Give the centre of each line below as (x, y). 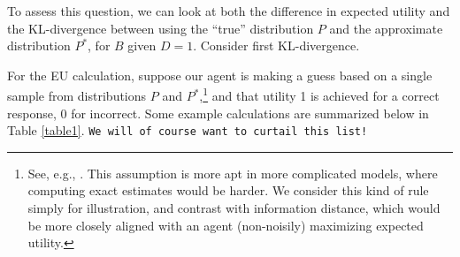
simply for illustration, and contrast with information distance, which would (234, 208)
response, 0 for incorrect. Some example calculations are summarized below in (218, 113)
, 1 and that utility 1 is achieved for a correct (319, 94)
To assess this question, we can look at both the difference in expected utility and (229, 11)
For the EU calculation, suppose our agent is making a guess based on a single (220, 75)
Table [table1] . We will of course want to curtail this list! (188, 130)
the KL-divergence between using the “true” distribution (161, 28)
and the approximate (386, 28)
